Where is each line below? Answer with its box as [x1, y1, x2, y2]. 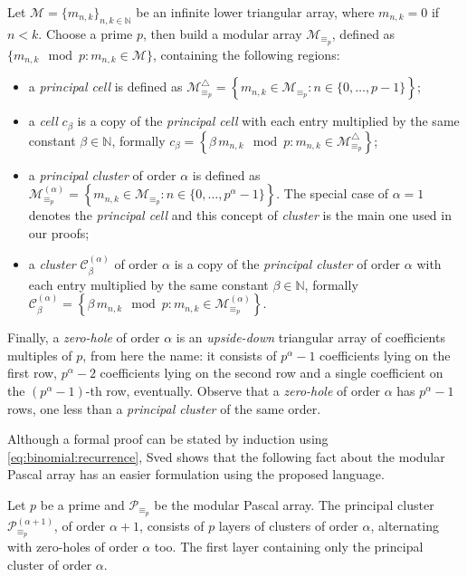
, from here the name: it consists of [82, 345, 277, 364]
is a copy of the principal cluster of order [174, 255, 401, 274]
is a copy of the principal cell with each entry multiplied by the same [77, 111, 460, 130]
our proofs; [28, 223, 90, 242]
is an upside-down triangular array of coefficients [176, 328, 445, 347]
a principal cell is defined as [28, 77, 183, 96]
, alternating [370, 516, 439, 535]
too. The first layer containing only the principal [154, 537, 424, 556]
